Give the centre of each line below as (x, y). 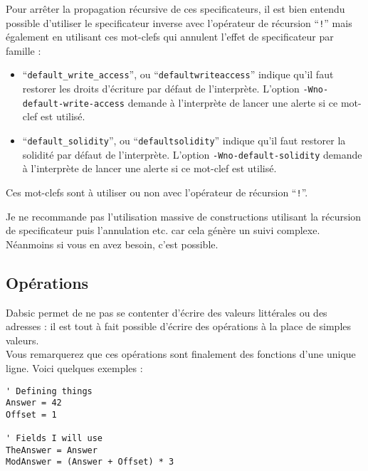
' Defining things (49, 391)
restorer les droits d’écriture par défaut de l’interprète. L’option (161, 89)
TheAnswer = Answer (52, 450)
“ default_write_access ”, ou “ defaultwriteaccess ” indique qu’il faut (178, 74)
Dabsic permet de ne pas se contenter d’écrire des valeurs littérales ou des (167, 312)
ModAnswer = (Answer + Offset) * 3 (90, 462)
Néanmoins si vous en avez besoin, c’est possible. (112, 244)
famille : (23, 50)
